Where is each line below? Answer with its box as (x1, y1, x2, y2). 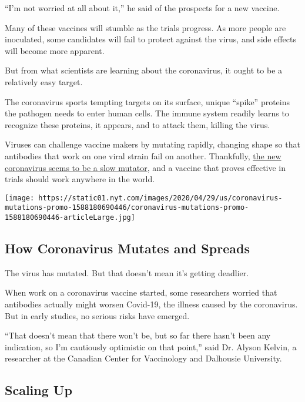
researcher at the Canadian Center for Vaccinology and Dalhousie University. (5, 352, 282, 364)
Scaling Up (5, 381, 72, 399)
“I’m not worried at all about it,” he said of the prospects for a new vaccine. (5, 2, 280, 14)
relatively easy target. (5, 75, 83, 88)
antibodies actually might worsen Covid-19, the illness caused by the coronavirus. (5, 298, 298, 310)
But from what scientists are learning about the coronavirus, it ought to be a (5, 64, 283, 76)
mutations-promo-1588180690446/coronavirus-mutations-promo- (5, 203, 249, 212)
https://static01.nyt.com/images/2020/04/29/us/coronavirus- (38, 193, 283, 202)
